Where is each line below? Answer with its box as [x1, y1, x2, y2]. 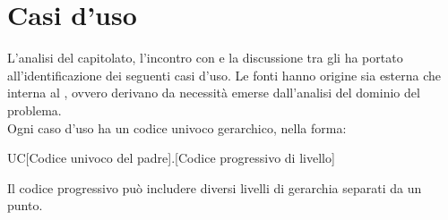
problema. [7, 100, 62, 119]
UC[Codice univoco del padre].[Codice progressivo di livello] [7, 148, 335, 167]
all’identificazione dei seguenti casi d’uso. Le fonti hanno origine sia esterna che [7, 65, 442, 84]
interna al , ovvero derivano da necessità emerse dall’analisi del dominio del [7, 83, 420, 102]
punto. [7, 196, 43, 215]
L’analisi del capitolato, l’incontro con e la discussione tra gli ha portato [7, 48, 403, 67]
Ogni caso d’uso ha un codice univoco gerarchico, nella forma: [7, 118, 347, 137]
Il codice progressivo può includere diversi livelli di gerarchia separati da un [7, 178, 422, 197]
